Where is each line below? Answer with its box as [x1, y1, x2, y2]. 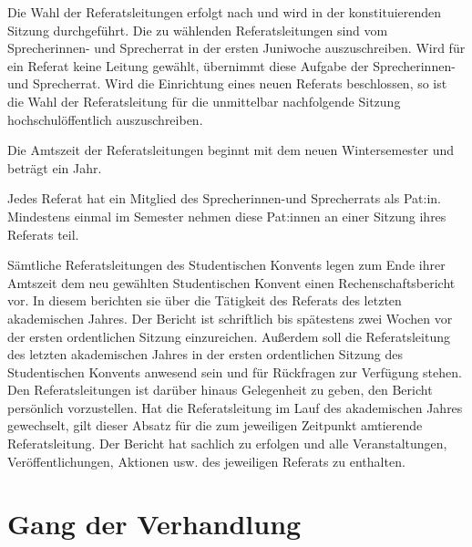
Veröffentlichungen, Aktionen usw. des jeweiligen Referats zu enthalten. [7, 451, 405, 470]
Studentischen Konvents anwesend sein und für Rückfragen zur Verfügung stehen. [7, 362, 462, 381]
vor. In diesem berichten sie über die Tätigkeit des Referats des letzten [7, 291, 402, 310]
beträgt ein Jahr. [7, 158, 102, 177]
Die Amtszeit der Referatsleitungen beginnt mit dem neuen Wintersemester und [7, 140, 455, 160]
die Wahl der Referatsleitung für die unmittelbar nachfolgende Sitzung [7, 91, 401, 110]
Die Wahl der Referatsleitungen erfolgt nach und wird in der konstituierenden [7, 3, 442, 21]
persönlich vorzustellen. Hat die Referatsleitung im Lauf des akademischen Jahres [7, 397, 463, 417]
